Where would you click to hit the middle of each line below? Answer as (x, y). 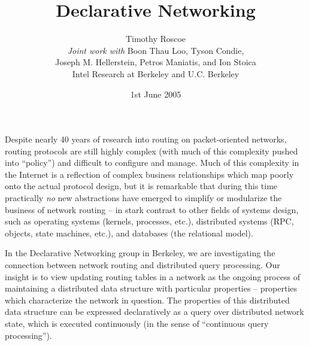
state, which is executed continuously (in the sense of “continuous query (137, 323)
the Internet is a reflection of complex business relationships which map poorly (149, 174)
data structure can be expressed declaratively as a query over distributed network (154, 312)
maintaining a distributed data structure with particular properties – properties (151, 288)
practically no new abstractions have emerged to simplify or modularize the (143, 198)
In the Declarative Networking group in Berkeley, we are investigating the (140, 253)
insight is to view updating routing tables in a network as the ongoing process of (152, 276)
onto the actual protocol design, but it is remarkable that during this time (141, 186)
